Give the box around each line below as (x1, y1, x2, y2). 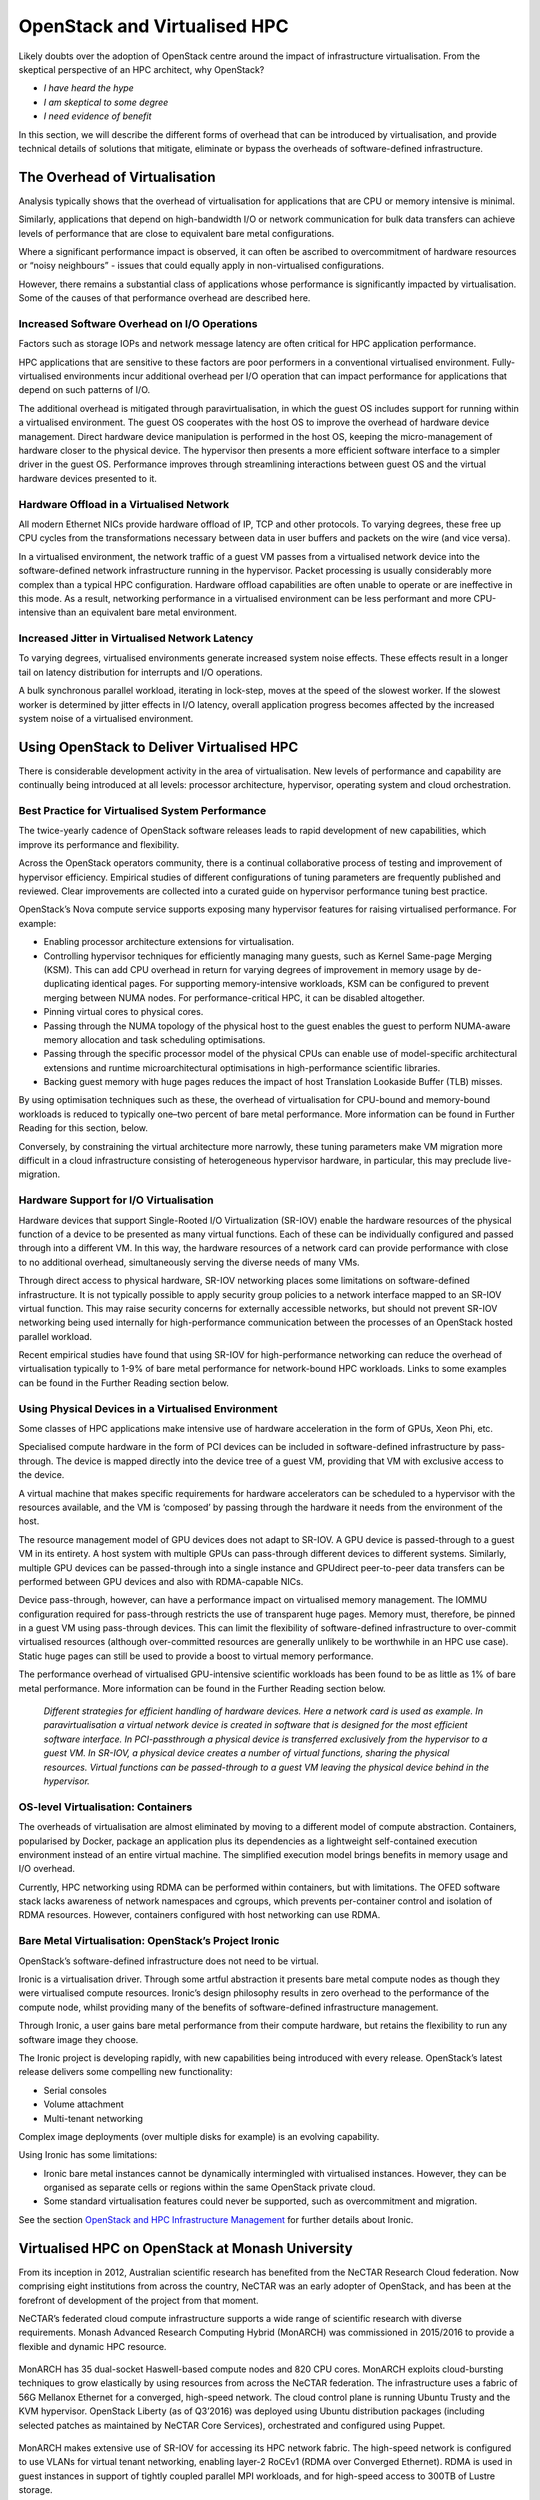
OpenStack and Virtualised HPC (18, 15, 289, 37)
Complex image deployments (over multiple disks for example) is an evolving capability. (18, 2130, 380, 2142)
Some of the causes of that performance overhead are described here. (18, 292, 311, 304)
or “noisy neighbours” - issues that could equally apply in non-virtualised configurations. (18, 260, 385, 272)
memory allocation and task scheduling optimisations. (43, 1033, 266, 1045)
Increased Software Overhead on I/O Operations (18, 316, 258, 330)
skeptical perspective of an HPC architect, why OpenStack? (18, 63, 265, 75)
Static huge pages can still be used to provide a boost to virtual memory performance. (18, 1650, 374, 1662)
